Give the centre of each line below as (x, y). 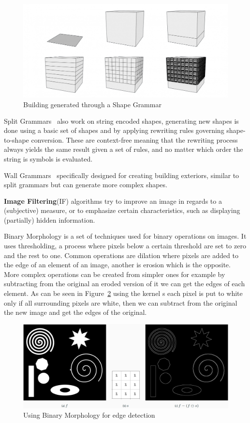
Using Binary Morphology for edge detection (89, 415)
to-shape (16, 139)
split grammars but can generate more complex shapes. (86, 185)
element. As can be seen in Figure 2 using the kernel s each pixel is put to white (123, 293)
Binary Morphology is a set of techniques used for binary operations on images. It (125, 236)
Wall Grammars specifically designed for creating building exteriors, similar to (122, 175)
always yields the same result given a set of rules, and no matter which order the (124, 149)
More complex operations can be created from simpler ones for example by (115, 274)
